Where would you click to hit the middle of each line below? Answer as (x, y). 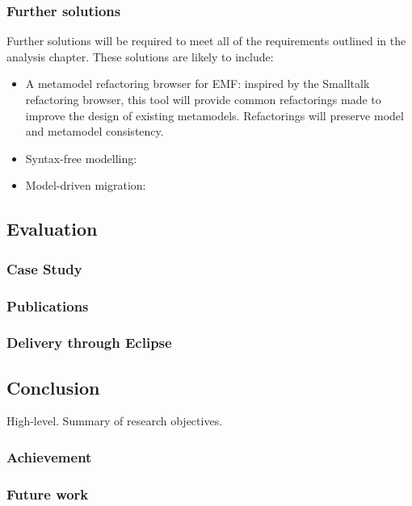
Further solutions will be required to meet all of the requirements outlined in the (206, 41)
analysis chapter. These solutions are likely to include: (140, 56)
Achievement (49, 457)
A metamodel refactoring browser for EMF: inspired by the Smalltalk (198, 84)
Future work (48, 493)
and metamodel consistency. (95, 131)
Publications (48, 305)
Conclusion (53, 387)
